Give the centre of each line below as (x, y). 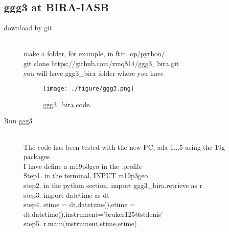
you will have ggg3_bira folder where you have (94, 73)
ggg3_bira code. (67, 104)
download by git (28, 28)
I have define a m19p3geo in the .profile (83, 166)
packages (37, 156)
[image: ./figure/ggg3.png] (89, 89)
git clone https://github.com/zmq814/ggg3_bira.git (101, 63)
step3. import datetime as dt (67, 195)
